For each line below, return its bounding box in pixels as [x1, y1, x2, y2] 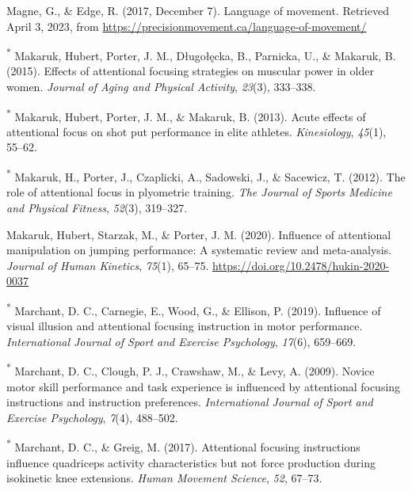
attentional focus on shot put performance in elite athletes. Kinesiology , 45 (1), [6, 123, 387, 139]
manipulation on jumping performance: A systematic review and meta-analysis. [6, 242, 392, 258]
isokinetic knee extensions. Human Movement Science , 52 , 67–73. [6, 470, 322, 486]
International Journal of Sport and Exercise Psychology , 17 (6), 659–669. [6, 333, 357, 349]
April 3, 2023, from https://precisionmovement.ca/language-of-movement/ [6, 17, 367, 34]
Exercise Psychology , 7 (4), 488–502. [6, 409, 178, 425]
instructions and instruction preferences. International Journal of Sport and [6, 394, 373, 410]
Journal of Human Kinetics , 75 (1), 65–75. [6, 257, 209, 273]
